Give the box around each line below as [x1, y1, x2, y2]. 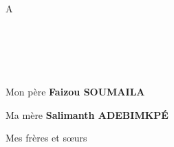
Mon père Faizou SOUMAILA [6, 84, 145, 98]
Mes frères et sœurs [6, 131, 87, 145]
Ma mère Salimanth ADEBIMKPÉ [6, 107, 168, 122]
